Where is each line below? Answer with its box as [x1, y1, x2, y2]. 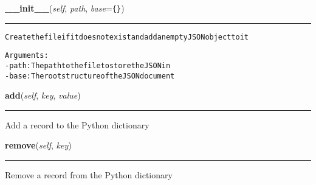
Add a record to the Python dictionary [5, 118, 149, 131]
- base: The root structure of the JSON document [5, 71, 175, 80]
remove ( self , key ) [5, 139, 72, 152]
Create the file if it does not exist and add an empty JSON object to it [5, 32, 249, 41]
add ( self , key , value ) [5, 89, 81, 102]
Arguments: [5, 51, 49, 60]
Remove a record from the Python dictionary [5, 169, 173, 181]
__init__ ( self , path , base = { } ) [5, 2, 125, 14]
